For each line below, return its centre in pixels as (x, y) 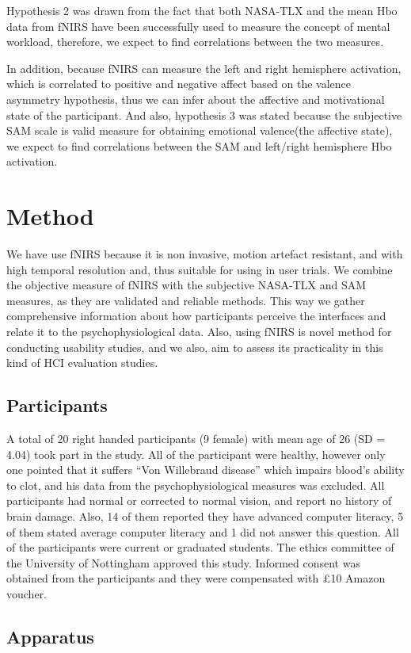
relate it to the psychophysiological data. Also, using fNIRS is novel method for (199, 332)
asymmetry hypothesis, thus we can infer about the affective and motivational (196, 99)
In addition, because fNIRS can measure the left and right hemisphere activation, (204, 68)
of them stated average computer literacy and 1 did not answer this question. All (203, 531)
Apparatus (50, 636)
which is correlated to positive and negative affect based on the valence (179, 84)
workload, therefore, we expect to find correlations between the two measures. (195, 42)
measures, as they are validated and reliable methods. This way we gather (186, 300)
